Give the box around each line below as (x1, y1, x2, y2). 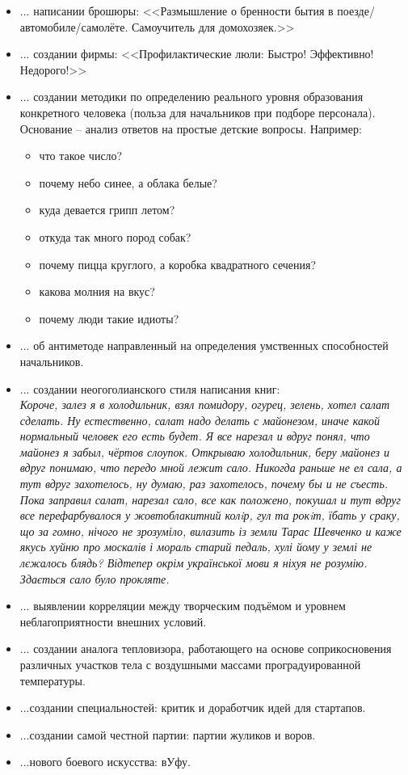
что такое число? (39, 147, 123, 164)
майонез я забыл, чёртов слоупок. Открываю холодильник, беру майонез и (19, 443, 390, 460)
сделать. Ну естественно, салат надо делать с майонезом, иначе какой (19, 411, 380, 428)
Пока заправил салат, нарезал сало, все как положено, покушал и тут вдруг (19, 491, 402, 508)
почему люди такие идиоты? (39, 310, 179, 326)
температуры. (19, 672, 86, 689)
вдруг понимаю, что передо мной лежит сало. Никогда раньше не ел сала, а (19, 459, 402, 476)
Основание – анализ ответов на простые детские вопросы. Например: (19, 120, 362, 137)
